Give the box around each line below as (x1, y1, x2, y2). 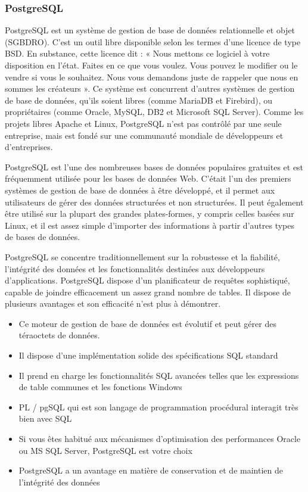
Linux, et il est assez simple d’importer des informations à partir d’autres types (5, 219, 294, 231)
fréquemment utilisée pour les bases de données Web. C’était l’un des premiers (5, 172, 291, 185)
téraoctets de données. (18, 329, 100, 341)
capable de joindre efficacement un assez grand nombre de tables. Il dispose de (5, 285, 291, 298)
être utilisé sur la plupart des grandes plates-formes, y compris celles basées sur (5, 207, 294, 220)
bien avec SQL (18, 412, 72, 425)
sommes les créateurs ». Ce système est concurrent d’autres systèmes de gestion (5, 82, 295, 95)
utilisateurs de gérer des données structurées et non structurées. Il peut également (5, 195, 304, 208)
